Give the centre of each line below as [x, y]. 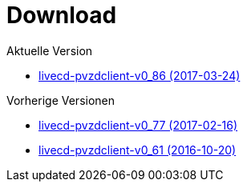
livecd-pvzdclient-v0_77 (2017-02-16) [138, 125]
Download [62, 15]
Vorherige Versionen [61, 100]
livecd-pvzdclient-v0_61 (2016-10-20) [138, 150]
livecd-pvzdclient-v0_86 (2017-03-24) [140, 75]
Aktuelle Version [50, 50]
